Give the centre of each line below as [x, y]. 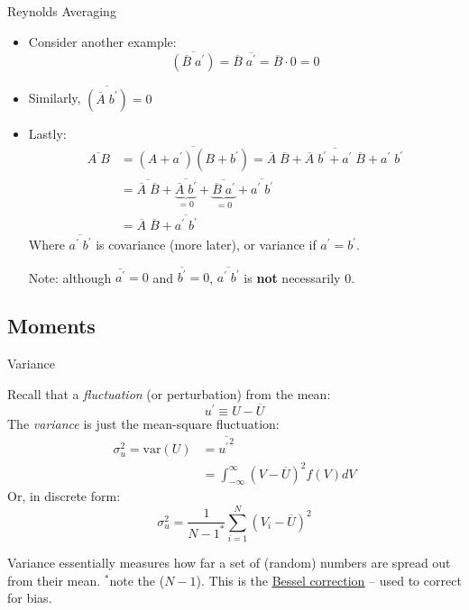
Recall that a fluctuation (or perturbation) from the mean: [169, 393]
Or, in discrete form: [64, 496]
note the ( [137, 580]
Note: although [70, 277]
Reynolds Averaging [62, 11]
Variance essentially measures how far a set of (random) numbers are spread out [229, 563]
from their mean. [54, 580]
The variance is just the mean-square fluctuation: [143, 423]
